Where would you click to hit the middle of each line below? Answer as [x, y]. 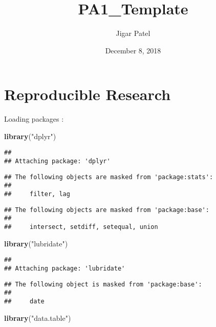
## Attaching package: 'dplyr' [57, 161]
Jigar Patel [133, 33]
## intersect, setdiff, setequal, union [81, 227]
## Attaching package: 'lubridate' [65, 268]
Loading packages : [34, 119]
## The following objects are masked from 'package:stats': [109, 177]
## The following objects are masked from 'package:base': [107, 210]
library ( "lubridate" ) [36, 243]
